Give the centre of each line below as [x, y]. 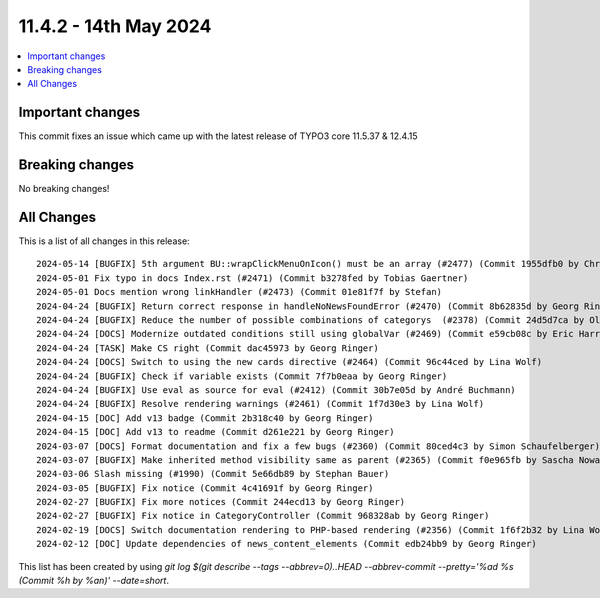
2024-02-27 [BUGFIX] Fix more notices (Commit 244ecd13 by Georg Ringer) [221, 502]
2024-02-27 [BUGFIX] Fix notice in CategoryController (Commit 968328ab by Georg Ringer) [263, 516]
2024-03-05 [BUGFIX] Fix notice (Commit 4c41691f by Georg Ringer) [205, 488]
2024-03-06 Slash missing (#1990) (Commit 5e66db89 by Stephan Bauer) [213, 474]
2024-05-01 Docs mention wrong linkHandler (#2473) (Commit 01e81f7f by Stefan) [239, 292]
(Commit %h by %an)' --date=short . [94, 581]
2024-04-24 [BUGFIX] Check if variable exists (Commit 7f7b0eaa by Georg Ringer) [242, 376]
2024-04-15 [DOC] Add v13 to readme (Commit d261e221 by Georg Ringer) [215, 432]
